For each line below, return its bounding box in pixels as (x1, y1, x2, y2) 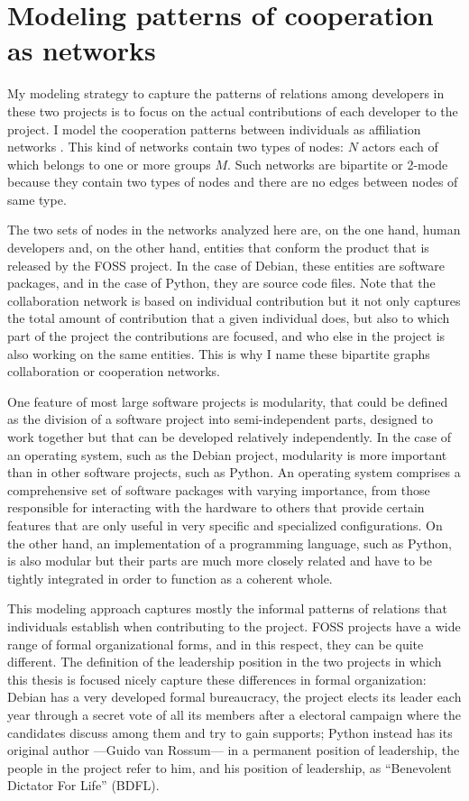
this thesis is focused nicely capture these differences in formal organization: (7, 669, 427, 688)
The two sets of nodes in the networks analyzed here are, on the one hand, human (7, 220, 461, 239)
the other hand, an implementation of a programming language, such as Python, (7, 533, 452, 552)
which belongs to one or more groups (7, 154, 211, 173)
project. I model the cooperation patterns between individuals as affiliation (7, 119, 421, 138)
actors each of (362, 137, 438, 156)
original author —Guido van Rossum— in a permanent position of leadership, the (7, 741, 460, 760)
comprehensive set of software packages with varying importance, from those (7, 480, 430, 499)
